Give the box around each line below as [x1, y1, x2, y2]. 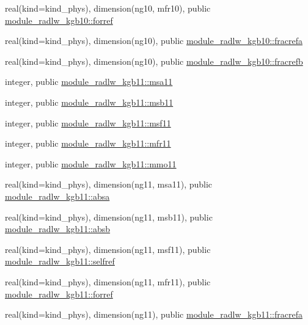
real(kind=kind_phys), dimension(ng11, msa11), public [5, 178, 213, 191]
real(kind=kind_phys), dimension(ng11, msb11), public [5, 210, 213, 223]
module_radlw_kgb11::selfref [5, 255, 115, 268]
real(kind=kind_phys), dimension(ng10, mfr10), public [5, 2, 211, 14]
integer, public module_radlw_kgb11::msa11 [5, 75, 173, 88]
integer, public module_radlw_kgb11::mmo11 [5, 157, 177, 170]
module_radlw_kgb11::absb [5, 222, 111, 235]
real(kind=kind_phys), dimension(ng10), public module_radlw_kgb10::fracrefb [5, 54, 303, 67]
